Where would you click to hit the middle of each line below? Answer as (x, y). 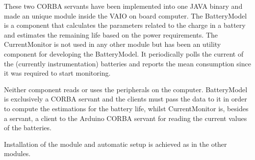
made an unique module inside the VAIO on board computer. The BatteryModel (126, 15)
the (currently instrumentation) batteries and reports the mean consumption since (127, 63)
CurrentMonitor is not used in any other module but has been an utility (113, 44)
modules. (17, 153)
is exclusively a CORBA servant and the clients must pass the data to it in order (126, 99)
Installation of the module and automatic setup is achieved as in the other (115, 144)
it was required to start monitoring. (57, 73)
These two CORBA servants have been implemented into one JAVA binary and (123, 6)
